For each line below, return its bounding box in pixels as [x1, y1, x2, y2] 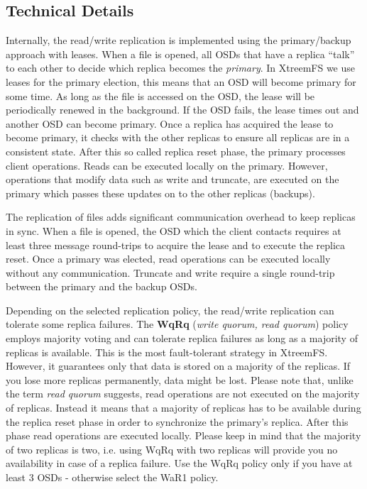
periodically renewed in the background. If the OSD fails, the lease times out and [6, 102, 359, 117]
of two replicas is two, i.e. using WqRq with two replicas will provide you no [6, 441, 338, 456]
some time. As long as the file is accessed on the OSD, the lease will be [6, 88, 315, 103]
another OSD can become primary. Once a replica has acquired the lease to [6, 116, 334, 131]
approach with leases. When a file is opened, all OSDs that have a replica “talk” [6, 46, 355, 61]
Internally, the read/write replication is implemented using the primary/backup [6, 33, 351, 48]
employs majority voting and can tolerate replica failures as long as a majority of [6, 331, 358, 346]
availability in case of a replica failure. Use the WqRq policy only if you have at [6, 456, 353, 471]
